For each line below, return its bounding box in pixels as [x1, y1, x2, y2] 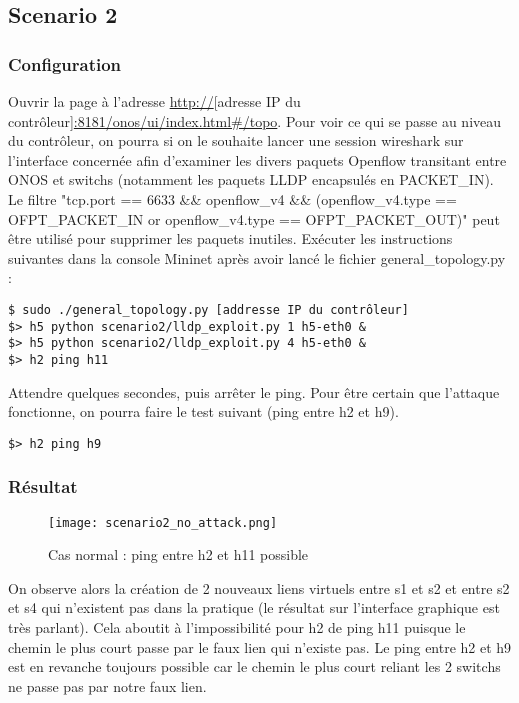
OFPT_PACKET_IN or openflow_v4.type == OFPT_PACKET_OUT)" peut [8, 208, 500, 229]
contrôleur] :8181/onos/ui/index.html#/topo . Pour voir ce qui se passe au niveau [8, 110, 502, 131]
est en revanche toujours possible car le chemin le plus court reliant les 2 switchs [8, 656, 501, 677]
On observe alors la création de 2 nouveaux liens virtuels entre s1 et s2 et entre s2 [8, 577, 510, 598]
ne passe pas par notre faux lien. [8, 675, 207, 696]
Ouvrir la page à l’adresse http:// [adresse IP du [8, 91, 301, 111]
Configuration [8, 51, 122, 76]
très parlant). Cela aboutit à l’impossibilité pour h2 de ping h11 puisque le [8, 617, 466, 638]
